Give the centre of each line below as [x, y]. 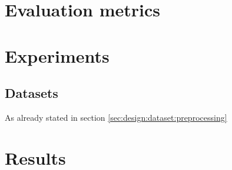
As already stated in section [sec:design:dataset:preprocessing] [116, 117]
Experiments [57, 55]
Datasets [32, 93]
